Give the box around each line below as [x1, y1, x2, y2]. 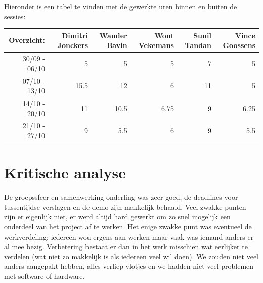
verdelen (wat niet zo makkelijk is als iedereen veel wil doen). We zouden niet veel [4, 251, 259, 261]
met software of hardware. [4, 271, 85, 281]
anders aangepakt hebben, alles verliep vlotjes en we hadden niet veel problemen [4, 261, 254, 271]
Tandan [185, 40, 211, 51]
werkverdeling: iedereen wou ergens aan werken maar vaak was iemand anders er [4, 231, 254, 242]
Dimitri [62, 30, 89, 40]
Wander [99, 30, 127, 40]
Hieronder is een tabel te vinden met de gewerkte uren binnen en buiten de [4, 1, 237, 11]
